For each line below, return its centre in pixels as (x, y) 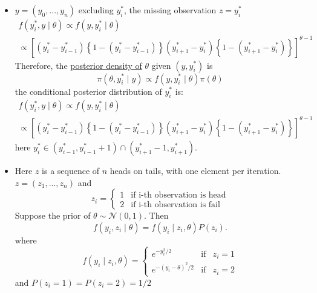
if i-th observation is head (178, 195)
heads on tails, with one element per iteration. (195, 170)
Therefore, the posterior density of (78, 65)
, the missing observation (170, 10)
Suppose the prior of (53, 215)
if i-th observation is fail (175, 204)
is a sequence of (71, 170)
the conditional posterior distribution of (88, 91)
